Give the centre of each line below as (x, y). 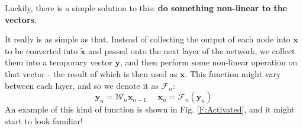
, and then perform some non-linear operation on (209, 62)
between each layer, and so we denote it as (82, 85)
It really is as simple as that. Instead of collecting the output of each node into (148, 39)
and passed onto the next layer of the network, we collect (192, 50)
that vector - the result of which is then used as (91, 73)
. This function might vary (233, 73)
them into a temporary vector (59, 62)
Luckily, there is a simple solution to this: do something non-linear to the (146, 8)
